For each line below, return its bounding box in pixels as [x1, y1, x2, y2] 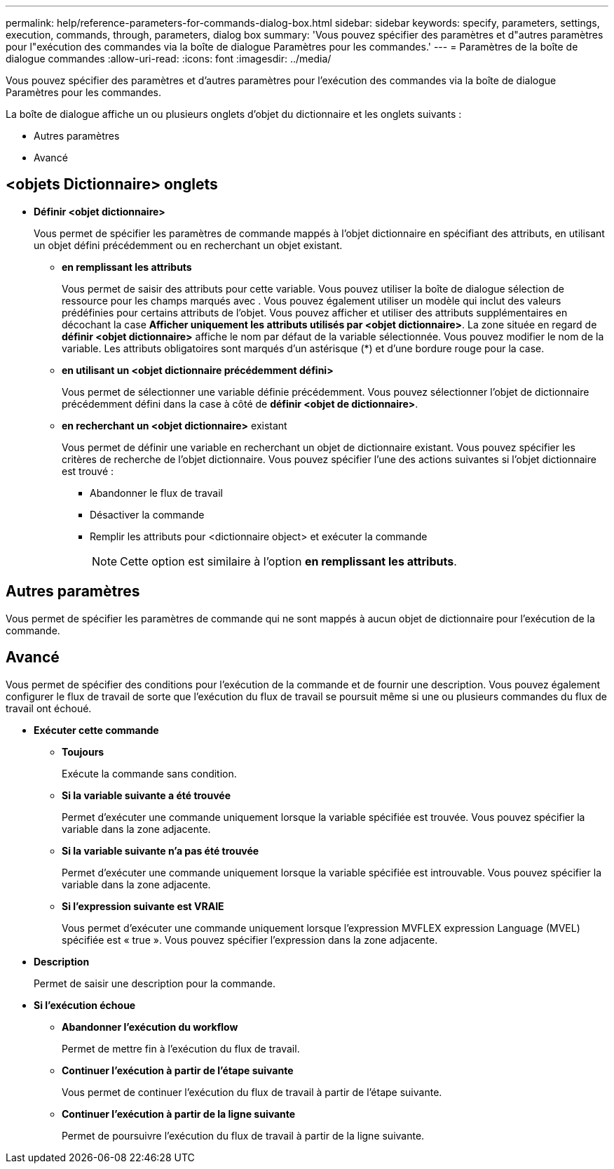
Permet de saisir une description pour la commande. [34, 977, 275, 989]
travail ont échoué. [6, 702, 92, 714]
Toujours [62, 745, 104, 758]
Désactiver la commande [90, 508, 205, 521]
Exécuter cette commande [34, 723, 159, 736]
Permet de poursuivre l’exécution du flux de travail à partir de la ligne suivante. [62, 1129, 425, 1142]
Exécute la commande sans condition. [62, 767, 237, 780]
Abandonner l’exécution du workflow [62, 1020, 238, 1033]
